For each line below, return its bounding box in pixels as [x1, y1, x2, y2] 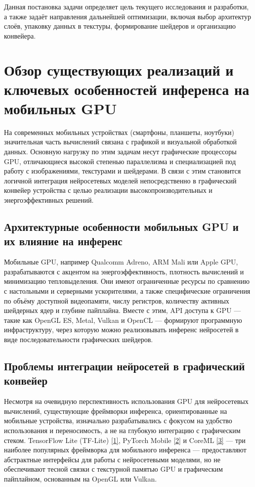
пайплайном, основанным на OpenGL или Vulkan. [4, 473, 157, 484]
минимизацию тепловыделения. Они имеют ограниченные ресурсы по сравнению [4, 276, 250, 286]
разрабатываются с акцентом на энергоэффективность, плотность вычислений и [4, 266, 244, 276]
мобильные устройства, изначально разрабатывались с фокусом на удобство [4, 415, 232, 426]
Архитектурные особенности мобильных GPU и [4, 219, 239, 234]
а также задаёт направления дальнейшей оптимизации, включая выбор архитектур [4, 11, 252, 21]
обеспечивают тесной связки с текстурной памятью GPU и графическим [4, 464, 223, 474]
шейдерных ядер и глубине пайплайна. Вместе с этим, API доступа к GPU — [4, 305, 241, 315]
